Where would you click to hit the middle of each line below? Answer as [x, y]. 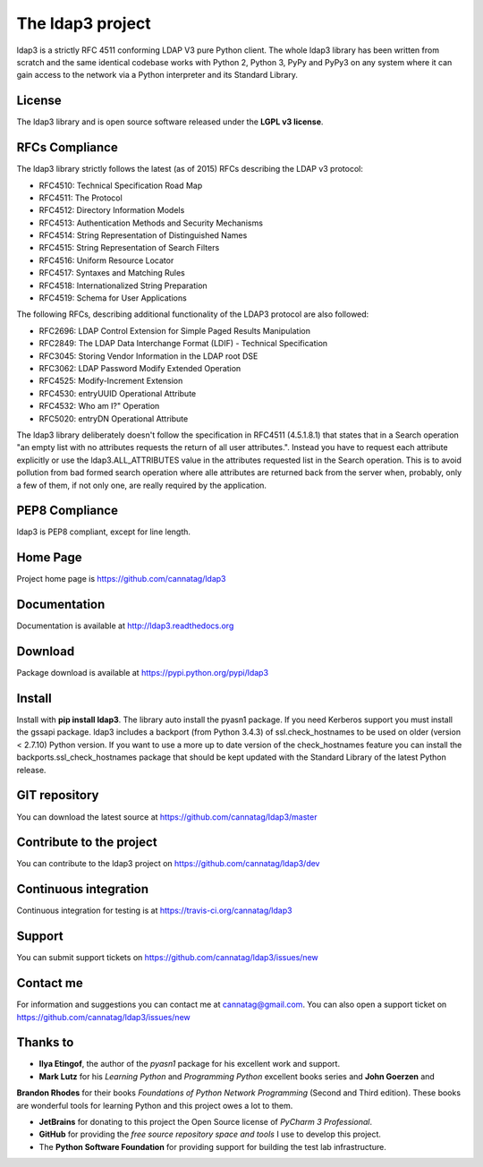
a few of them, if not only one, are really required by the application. [142, 485]
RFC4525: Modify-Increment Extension [111, 381]
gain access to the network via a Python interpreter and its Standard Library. [157, 75]
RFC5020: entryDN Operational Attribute [114, 418]
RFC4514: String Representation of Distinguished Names [143, 235]
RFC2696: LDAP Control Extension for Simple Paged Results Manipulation [175, 330]
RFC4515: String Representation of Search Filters [129, 248]
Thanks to [45, 1043]
